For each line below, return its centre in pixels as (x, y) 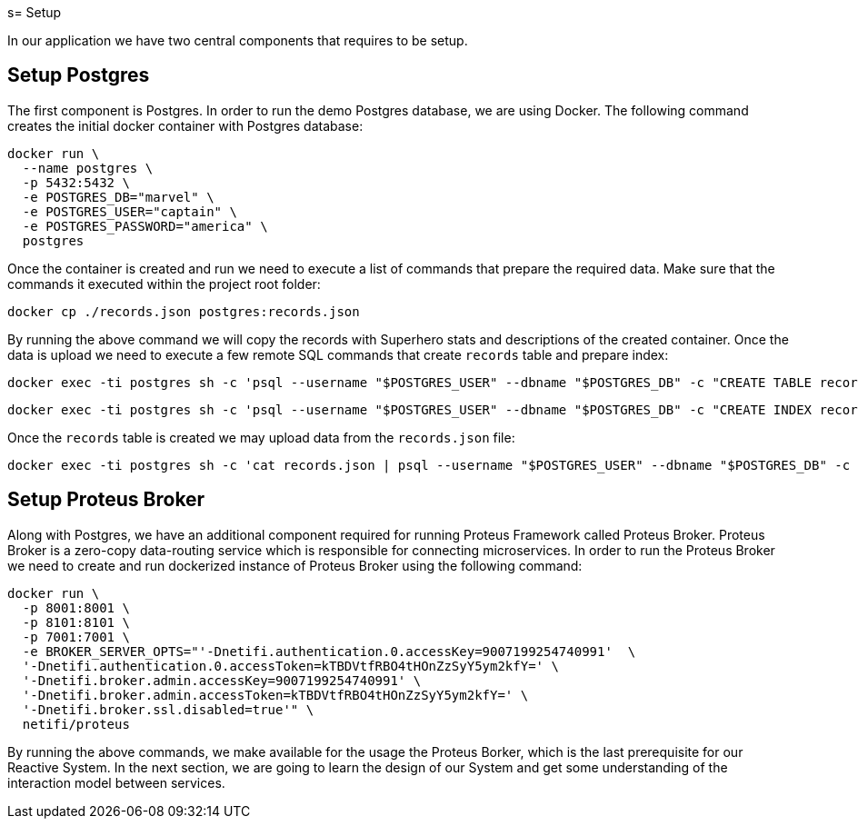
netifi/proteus (76, 724)
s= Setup (35, 12)
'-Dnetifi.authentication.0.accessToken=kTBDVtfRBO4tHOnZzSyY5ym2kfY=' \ (290, 666)
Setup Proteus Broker (106, 500)
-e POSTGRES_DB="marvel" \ (118, 197)
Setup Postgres (79, 75)
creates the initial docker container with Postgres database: (185, 125)
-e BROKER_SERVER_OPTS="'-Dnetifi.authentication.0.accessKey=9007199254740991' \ (329, 651)
